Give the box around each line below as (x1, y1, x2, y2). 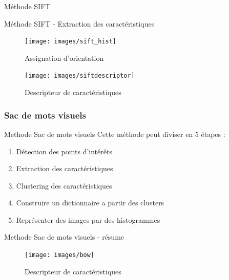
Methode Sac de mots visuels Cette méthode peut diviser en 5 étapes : (4, 128, 225, 139)
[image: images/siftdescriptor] (25, 72, 135, 80)
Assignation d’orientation (25, 52, 104, 63)
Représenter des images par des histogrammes (16, 214, 160, 225)
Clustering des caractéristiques (16, 180, 112, 191)
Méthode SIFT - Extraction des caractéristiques (4, 18, 155, 29)
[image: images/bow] (25, 251, 95, 259)
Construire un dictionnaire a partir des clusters (16, 197, 164, 208)
